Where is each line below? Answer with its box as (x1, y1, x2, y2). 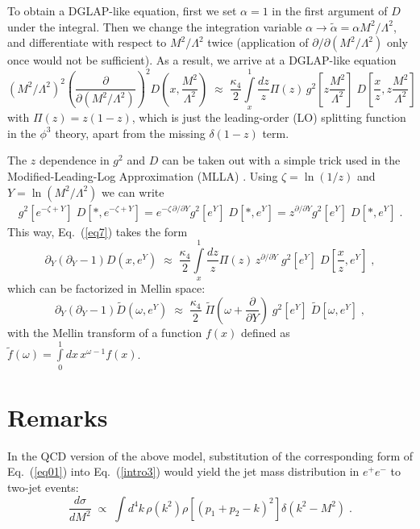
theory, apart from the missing (55, 124, 206, 141)
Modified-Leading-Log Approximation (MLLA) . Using (7, 167, 278, 184)
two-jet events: (7, 478, 79, 495)
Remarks (7, 400, 108, 433)
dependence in (39, 152, 110, 169)
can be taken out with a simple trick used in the (161, 152, 401, 169)
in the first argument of (272, 2, 388, 19)
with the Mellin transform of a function (7, 323, 202, 340)
